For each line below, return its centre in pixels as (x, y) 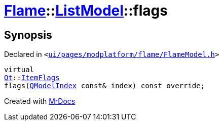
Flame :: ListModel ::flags (86, 11)
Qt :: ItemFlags (32, 78)
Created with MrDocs (40, 101)
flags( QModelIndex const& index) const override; (105, 86)
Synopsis (28, 35)
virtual (19, 70)
